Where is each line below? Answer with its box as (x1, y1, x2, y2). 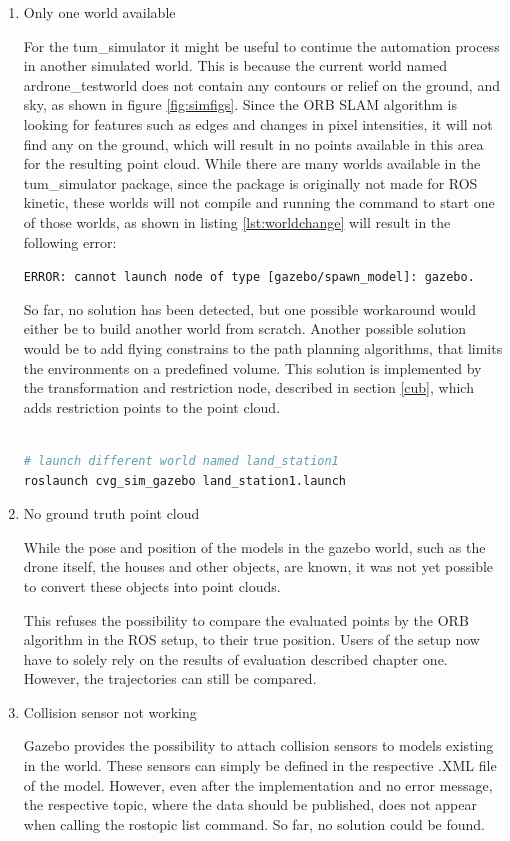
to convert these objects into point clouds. (23, 575, 281, 596)
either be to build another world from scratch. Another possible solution (23, 318, 467, 339)
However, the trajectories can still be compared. (23, 668, 317, 689)
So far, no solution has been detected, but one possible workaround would (23, 298, 477, 319)
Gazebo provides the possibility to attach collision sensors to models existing (23, 735, 494, 756)
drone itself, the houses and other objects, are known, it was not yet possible (23, 556, 494, 577)
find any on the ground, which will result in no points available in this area (23, 133, 484, 154)
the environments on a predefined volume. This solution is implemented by (23, 357, 482, 378)
